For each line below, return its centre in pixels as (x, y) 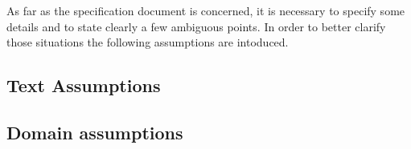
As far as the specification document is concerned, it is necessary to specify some (206, 10)
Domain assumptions (95, 132)
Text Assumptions (84, 85)
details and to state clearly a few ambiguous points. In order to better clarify (196, 26)
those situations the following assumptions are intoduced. (148, 42)
